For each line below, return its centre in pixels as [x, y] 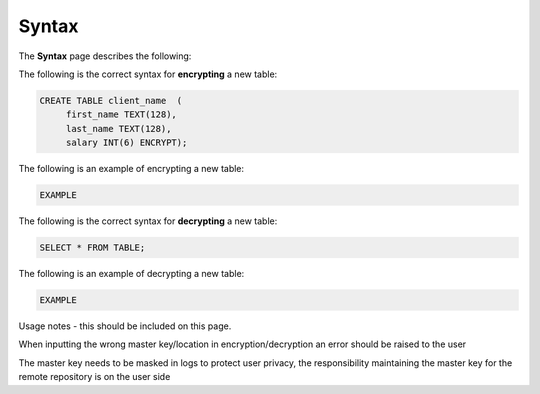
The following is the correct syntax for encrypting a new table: [148, 74]
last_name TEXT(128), [118, 128]
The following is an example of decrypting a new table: [131, 274]
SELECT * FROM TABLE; [92, 248]
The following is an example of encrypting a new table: [131, 169]
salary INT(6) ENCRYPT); [126, 143]
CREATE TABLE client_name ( [111, 100]
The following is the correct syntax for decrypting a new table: [148, 221]
